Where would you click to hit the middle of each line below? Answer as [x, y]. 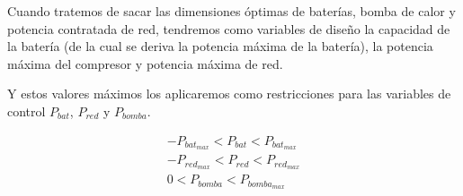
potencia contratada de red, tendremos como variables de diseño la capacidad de [229, 28]
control [27, 111]
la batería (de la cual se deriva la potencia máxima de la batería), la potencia [220, 46]
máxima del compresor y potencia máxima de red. [145, 63]
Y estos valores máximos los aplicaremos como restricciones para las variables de [229, 94]
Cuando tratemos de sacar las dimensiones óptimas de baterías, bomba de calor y [231, 11]
